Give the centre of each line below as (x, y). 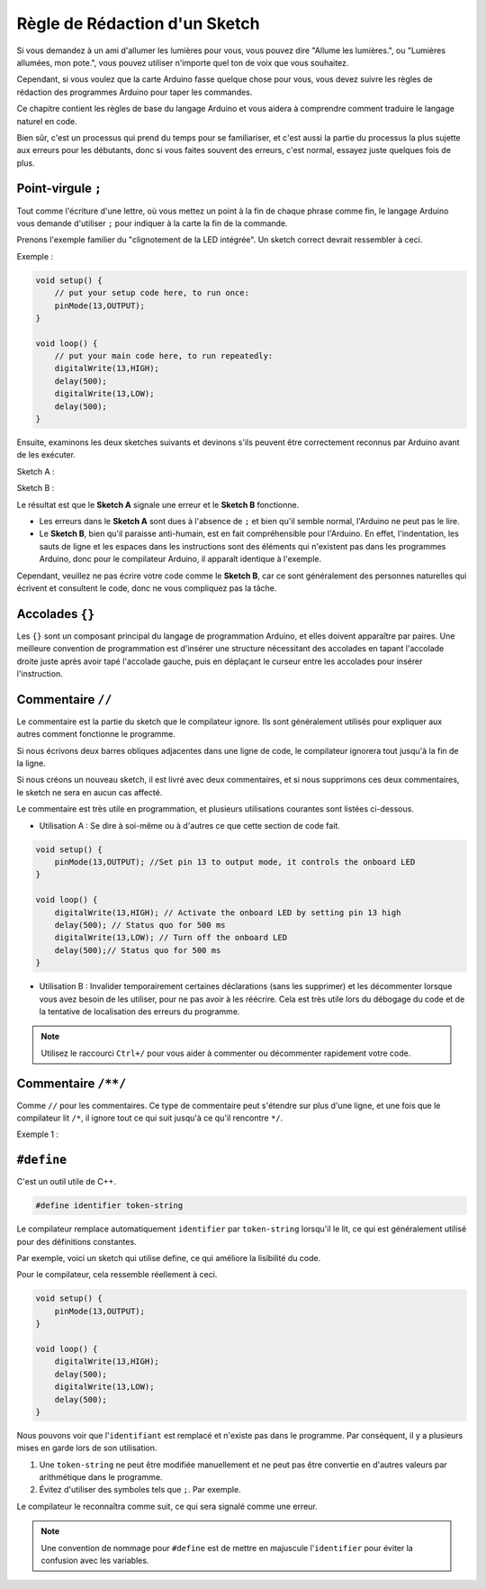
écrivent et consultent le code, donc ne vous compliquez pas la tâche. (147, 588)
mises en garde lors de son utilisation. (87, 1448)
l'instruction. (40, 674)
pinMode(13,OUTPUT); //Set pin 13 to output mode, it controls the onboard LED (235, 862)
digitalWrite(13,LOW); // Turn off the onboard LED (171, 938)
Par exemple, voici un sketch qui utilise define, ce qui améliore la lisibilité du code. (169, 1258)
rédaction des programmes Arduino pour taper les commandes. (135, 92)
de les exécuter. (46, 455)
